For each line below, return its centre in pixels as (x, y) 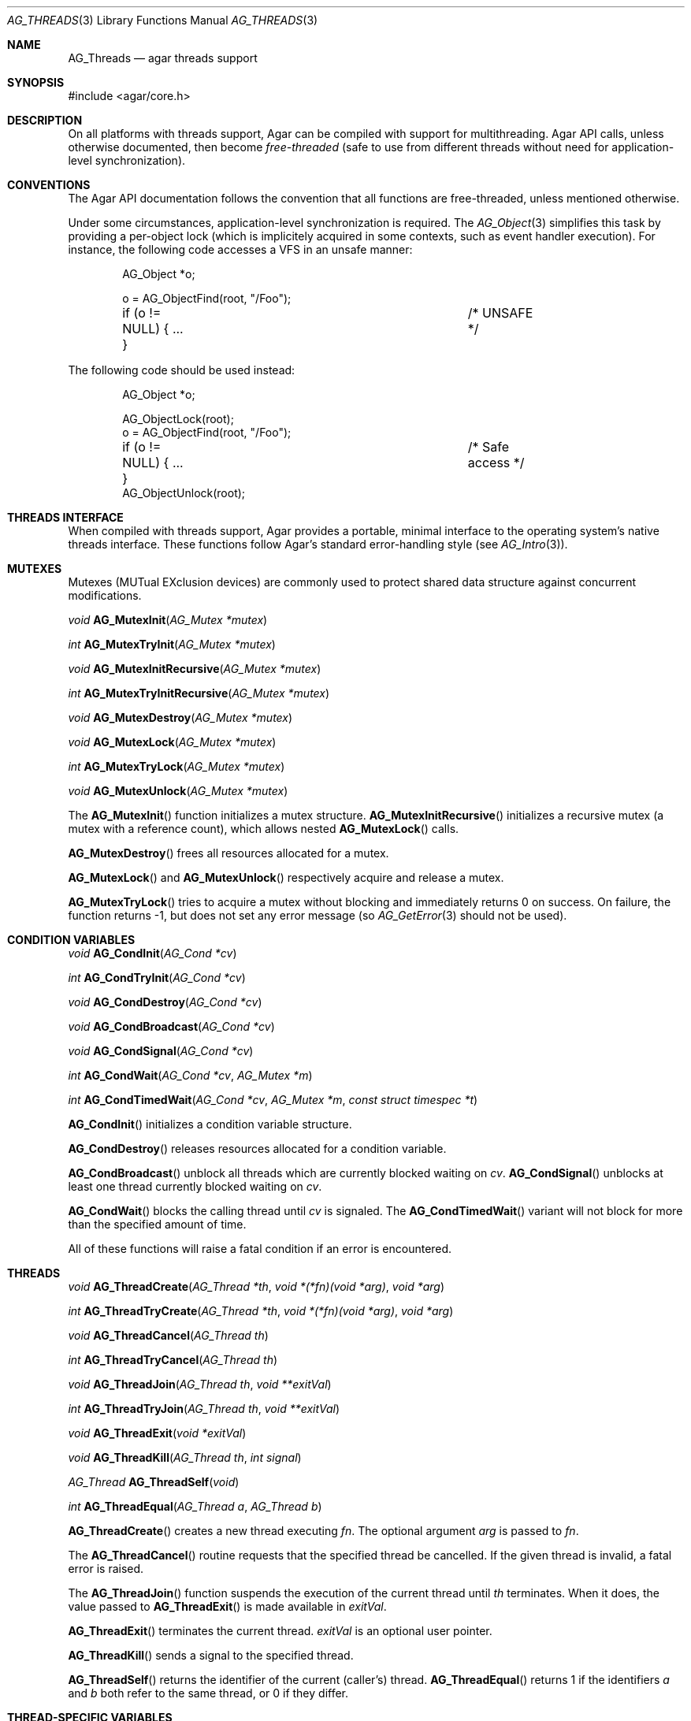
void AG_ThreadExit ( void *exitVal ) (157, 1433)
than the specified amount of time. (157, 1224)
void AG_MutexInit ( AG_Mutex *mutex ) (168, 620)
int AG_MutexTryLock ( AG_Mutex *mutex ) (176, 766)
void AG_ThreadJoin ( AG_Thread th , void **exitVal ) (200, 1384)
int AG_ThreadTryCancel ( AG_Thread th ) (173, 1360)
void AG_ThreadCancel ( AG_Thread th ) (168, 1335)
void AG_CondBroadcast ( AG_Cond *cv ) (171, 1026)
